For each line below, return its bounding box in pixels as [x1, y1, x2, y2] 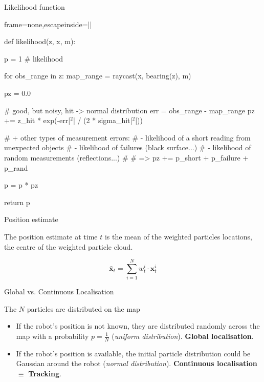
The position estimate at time [4, 231, 98, 242]
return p [4, 196, 30, 207]
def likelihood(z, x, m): [4, 36, 76, 47]
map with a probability [16, 331, 89, 341]
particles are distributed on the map [27, 303, 140, 314]
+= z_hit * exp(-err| [4, 115, 71, 126]
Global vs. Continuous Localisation [4, 286, 114, 297]
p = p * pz [4, 179, 38, 190]
